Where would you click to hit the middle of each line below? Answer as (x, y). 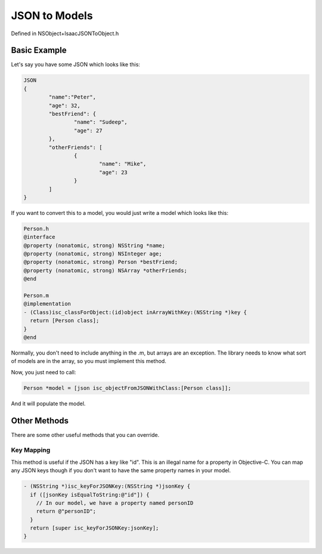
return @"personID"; (66, 511)
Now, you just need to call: (44, 372)
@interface (39, 237)
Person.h (36, 229)
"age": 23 (113, 172)
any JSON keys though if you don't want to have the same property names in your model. (121, 470)
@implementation (47, 304)
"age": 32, (64, 105)
